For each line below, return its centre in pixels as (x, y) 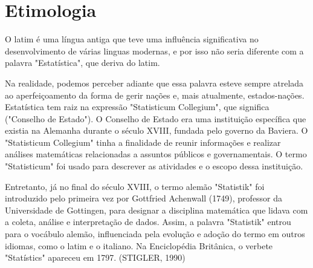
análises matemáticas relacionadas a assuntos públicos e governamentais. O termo (156, 154)
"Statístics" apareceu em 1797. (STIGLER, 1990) (95, 257)
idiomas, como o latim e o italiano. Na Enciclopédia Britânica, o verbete (139, 245)
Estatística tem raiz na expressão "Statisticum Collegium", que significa (137, 107)
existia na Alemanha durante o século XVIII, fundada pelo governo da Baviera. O (156, 130)
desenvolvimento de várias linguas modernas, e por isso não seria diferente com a (154, 51)
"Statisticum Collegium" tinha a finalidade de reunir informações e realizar (143, 142)
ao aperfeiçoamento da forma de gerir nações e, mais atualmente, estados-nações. (155, 95)
